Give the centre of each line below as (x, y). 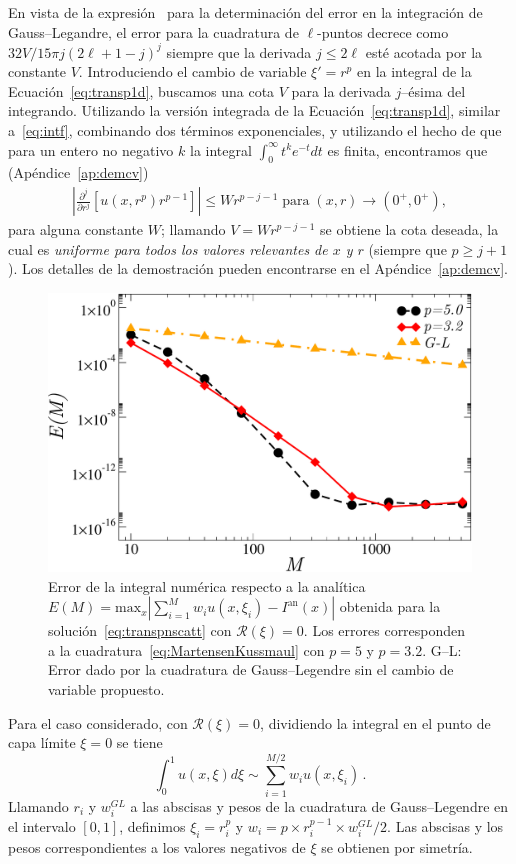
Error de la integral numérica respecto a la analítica (207, 585)
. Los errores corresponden (384, 630)
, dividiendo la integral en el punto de (375, 722)
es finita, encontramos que (407, 149)
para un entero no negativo (91, 149)
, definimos (152, 825)
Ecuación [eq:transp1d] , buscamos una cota (141, 90)
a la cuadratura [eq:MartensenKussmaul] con (186, 649)
